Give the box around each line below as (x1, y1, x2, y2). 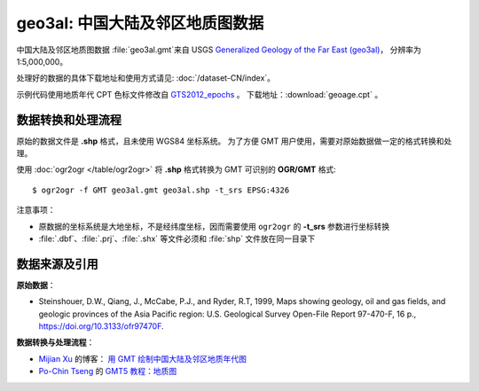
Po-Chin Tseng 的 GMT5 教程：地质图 (38, 366, 177, 377)
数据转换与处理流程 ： (16, 337, 95, 348)
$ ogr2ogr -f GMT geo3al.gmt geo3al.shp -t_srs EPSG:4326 (32, 184, 290, 195)
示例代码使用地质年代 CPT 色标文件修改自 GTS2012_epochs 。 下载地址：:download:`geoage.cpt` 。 (16, 89, 383, 99)
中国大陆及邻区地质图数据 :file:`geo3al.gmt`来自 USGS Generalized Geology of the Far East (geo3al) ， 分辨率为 (16, 44, 421, 55)
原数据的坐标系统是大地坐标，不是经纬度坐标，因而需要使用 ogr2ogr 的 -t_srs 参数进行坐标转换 (38, 221, 390, 231)
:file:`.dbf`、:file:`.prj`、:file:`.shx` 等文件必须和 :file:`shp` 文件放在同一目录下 (38, 233, 316, 244)
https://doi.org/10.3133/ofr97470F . (38, 321, 164, 332)
